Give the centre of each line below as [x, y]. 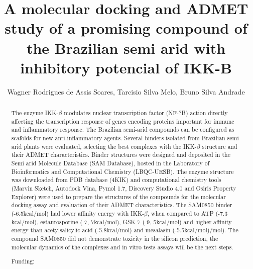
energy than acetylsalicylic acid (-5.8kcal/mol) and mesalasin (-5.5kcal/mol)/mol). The [125, 230]
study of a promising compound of [126, 28]
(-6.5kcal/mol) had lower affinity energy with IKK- [78, 213]
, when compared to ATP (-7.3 [187, 213]
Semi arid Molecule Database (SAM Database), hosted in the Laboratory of [110, 163]
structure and [220, 146]
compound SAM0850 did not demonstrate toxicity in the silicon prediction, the [115, 238]
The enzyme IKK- [35, 113]
